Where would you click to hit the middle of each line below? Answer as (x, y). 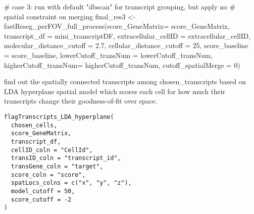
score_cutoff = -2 (41, 199)
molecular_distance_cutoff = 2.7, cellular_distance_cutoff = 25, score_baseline (126, 45)
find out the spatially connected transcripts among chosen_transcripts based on (125, 81)
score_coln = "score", (48, 175)
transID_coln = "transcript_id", (66, 158)
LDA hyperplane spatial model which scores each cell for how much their (115, 91)
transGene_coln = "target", (57, 166)
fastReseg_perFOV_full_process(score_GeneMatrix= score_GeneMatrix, (117, 26)
